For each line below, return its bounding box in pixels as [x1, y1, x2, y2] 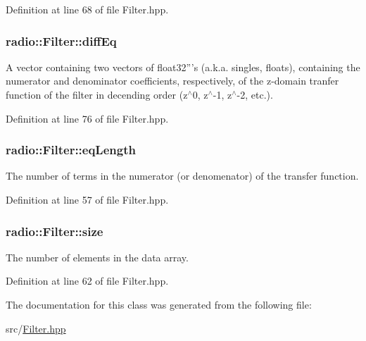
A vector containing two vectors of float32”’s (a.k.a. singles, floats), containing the [6, 59, 360, 74]
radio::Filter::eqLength [6, 141, 136, 159]
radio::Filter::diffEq [6, 32, 117, 49]
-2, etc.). [236, 87, 273, 101]
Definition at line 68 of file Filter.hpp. [6, 2, 169, 16]
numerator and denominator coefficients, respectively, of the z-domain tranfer [6, 73, 339, 88]
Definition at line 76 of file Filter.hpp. [6, 111, 169, 125]
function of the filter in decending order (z [6, 87, 188, 101]
